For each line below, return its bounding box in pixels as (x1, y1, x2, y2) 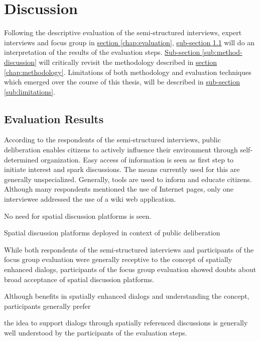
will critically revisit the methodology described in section (39, 56, 217, 67)
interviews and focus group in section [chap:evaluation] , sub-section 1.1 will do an (4, 37, 255, 47)
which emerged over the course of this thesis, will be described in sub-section (4, 76, 240, 87)
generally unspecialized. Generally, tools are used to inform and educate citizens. (4, 174, 252, 184)
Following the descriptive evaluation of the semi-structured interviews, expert (4, 27, 242, 38)
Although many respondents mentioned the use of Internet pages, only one (4, 184, 233, 194)
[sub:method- (202, 47, 242, 57)
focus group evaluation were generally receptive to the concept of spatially (4, 254, 232, 265)
